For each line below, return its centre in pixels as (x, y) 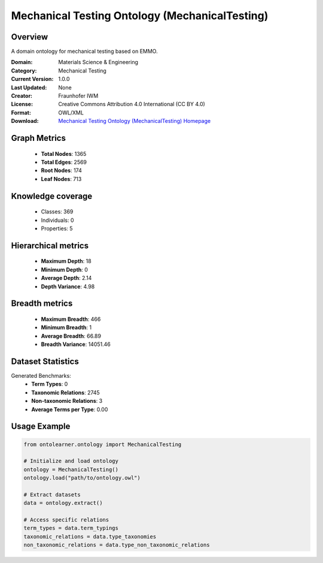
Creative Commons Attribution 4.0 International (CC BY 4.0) (132, 104)
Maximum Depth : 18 (66, 261)
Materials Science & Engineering (98, 62)
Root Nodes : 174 (61, 170)
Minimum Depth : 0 (64, 269)
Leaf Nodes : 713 (61, 179)
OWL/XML (71, 112)
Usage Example (41, 427)
